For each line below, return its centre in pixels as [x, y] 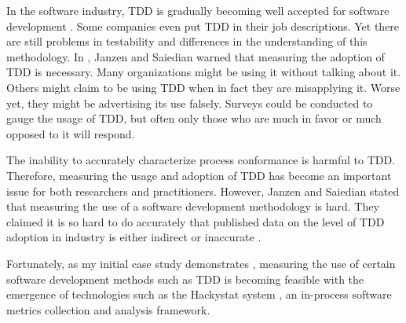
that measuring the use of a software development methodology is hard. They [193, 206]
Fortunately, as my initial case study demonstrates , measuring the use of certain [201, 263]
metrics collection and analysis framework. [108, 309]
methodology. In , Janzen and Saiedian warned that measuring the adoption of [196, 56]
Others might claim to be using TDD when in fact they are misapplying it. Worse [203, 87]
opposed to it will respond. [71, 133]
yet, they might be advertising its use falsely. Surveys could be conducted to [190, 103]
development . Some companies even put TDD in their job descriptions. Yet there [203, 26]
